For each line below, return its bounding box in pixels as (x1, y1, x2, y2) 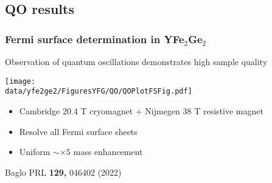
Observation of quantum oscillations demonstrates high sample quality (5, 55, 268, 67)
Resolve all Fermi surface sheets (19, 125, 138, 137)
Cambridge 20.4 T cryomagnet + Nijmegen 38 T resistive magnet (19, 104, 263, 117)
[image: (5, 77, 36, 86)
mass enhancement (73, 145, 143, 158)
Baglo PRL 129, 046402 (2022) (5, 165, 122, 178)
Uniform (19, 145, 51, 158)
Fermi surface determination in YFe (5, 31, 184, 46)
